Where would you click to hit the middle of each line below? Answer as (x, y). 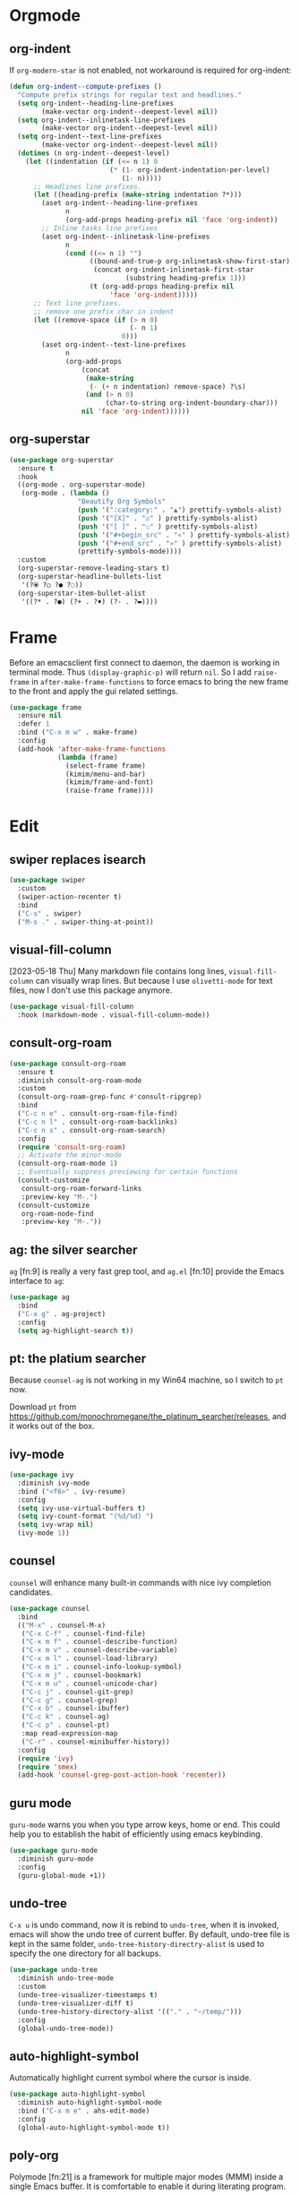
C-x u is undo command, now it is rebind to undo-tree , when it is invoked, (144, 1925)
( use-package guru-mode (54, 1851)
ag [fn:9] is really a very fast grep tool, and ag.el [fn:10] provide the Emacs (147, 1271)
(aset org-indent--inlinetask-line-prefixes (126, 237)
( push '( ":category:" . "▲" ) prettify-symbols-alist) (180, 510)
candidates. (31, 1592)
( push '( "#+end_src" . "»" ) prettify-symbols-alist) (180, 543)
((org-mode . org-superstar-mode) (81, 485)
